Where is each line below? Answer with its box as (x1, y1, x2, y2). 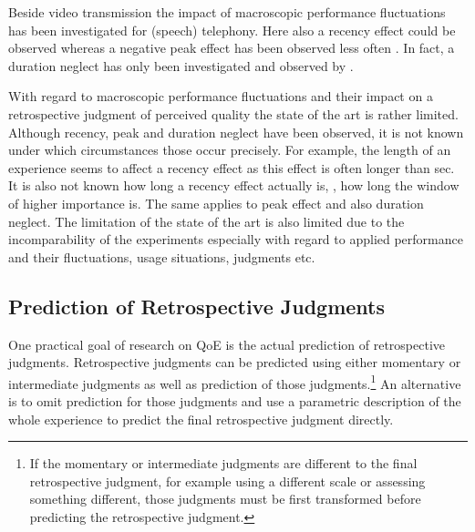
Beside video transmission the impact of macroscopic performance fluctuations (8, 3, 446, 21)
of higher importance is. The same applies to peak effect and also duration (8, 193, 424, 212)
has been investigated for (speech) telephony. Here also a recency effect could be (8, 20, 456, 39)
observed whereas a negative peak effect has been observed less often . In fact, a (8, 38, 455, 57)
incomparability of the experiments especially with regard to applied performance (8, 230, 463, 249)
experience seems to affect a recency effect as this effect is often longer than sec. (8, 158, 455, 177)
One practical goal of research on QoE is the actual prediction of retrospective (8, 334, 445, 353)
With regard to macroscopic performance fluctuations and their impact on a (8, 87, 433, 106)
